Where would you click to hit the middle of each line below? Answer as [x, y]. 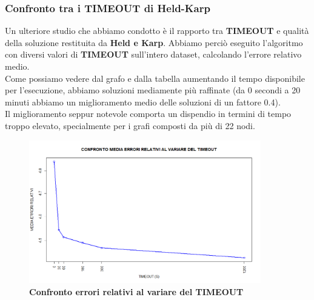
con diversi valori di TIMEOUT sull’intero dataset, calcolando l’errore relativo [153, 54]
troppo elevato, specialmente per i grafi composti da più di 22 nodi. [130, 125]
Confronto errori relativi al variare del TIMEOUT [136, 292]
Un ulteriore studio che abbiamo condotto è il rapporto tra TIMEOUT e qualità [157, 31]
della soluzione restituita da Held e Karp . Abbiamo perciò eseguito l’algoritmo [154, 42]
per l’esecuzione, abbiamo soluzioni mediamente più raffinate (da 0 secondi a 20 [153, 90]
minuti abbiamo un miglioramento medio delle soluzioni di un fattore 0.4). [143, 102]
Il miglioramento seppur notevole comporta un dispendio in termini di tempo [148, 114]
